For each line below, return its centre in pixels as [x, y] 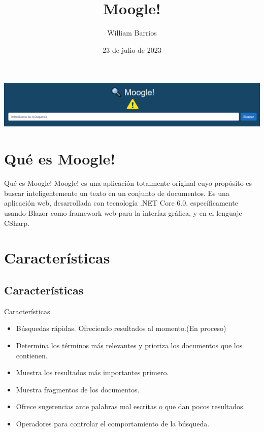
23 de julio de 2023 [132, 49]
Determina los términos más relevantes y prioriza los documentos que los [129, 345]
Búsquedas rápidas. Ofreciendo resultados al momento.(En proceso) [121, 328]
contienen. [32, 355]
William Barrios [132, 33]
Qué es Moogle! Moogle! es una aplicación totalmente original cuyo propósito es [128, 183]
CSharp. [17, 223]
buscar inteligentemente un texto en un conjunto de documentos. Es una [117, 193]
